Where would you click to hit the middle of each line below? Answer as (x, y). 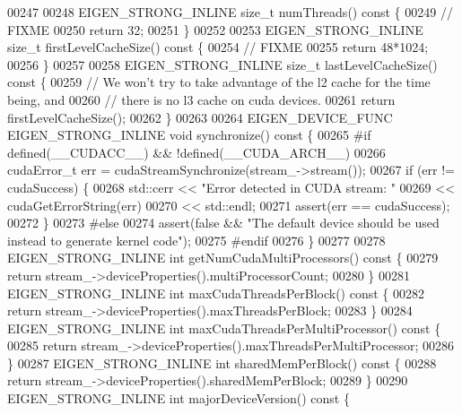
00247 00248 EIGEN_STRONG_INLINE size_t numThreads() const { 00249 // (230, 12)
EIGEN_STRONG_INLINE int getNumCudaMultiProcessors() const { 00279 (223, 258)
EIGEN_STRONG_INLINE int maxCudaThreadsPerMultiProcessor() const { (224, 328)
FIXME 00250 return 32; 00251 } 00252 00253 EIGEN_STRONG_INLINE (215, 29)
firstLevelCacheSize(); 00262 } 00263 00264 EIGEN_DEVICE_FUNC (200, 117)
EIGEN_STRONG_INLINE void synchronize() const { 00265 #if (189, 135)
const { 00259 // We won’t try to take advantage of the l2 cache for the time (219, 82)
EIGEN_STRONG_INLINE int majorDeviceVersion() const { (179, 398)
